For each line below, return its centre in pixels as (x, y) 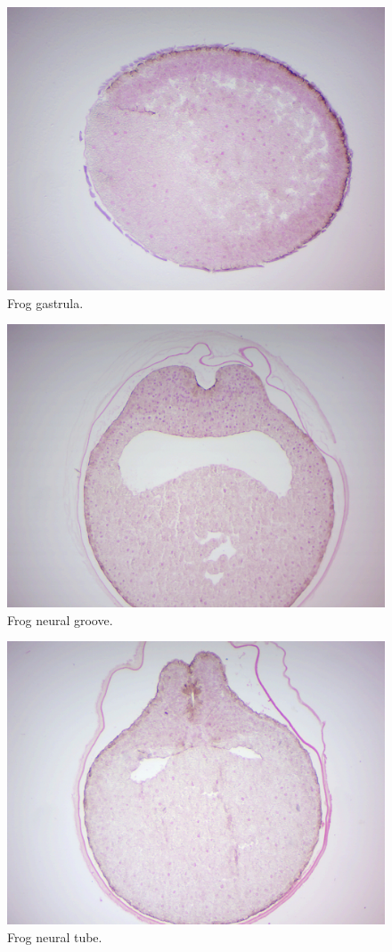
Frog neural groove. (60, 619)
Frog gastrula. (45, 302)
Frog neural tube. (55, 936)
